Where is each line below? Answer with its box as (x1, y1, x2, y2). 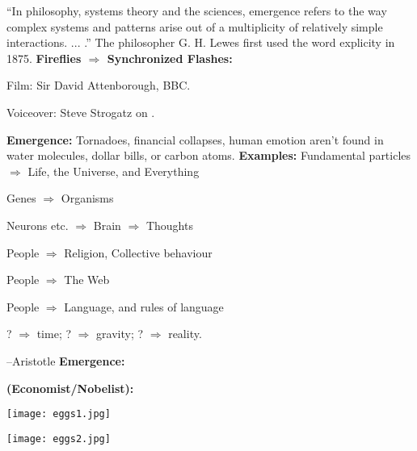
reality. (168, 325, 202, 342)
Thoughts (145, 216, 193, 233)
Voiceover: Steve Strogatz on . (6, 103, 155, 120)
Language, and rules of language (64, 298, 224, 315)
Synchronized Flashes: (107, 49, 233, 66)
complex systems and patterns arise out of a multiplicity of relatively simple (6, 18, 383, 35)
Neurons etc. (6, 216, 69, 233)
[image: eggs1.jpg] (6, 408, 111, 420)
